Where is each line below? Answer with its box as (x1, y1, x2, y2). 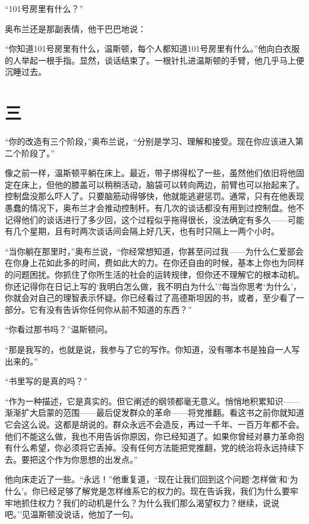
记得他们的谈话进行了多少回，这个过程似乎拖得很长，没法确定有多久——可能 (5, 213, 304, 225)
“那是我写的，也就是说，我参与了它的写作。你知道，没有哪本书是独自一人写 (5, 343, 300, 355)
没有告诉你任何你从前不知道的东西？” (46, 303, 192, 315)
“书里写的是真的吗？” (5, 375, 88, 387)
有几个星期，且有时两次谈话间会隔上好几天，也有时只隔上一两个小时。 (5, 225, 279, 237)
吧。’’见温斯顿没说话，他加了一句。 (5, 508, 138, 520)
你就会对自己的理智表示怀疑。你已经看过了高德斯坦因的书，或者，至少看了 (5, 291, 296, 304)
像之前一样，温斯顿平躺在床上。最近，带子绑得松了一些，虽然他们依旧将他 (5, 167, 296, 179)
